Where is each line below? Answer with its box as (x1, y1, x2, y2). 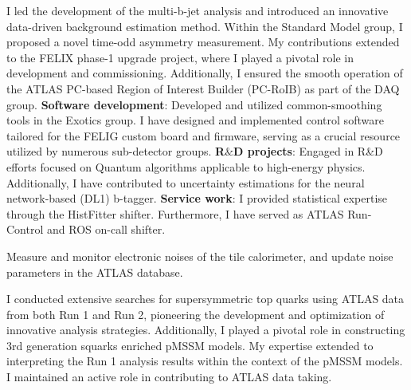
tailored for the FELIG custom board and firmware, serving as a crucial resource (6, 127, 401, 144)
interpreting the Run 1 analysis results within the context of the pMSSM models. (6, 353, 403, 369)
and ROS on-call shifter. (46, 221, 166, 238)
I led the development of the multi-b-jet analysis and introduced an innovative (6, 2, 389, 18)
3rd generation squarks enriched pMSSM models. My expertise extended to (6, 337, 374, 353)
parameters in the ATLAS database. (6, 263, 183, 280)
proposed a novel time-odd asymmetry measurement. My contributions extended (6, 33, 400, 50)
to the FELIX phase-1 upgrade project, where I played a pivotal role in (6, 49, 354, 65)
